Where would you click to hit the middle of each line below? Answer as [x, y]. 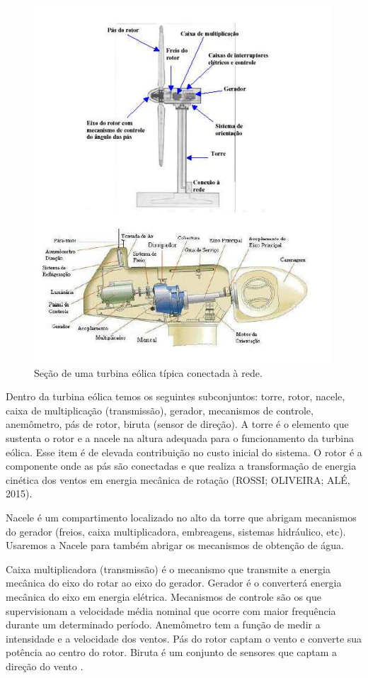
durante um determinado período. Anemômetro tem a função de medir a [163, 625]
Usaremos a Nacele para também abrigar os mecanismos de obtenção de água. [175, 545]
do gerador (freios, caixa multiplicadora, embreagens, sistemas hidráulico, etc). [176, 531]
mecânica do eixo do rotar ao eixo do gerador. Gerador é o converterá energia [174, 583]
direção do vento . [45, 666]
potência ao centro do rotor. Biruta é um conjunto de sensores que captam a [172, 652]
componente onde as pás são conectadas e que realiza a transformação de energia [181, 466]
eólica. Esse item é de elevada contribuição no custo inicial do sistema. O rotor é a [184, 452]
